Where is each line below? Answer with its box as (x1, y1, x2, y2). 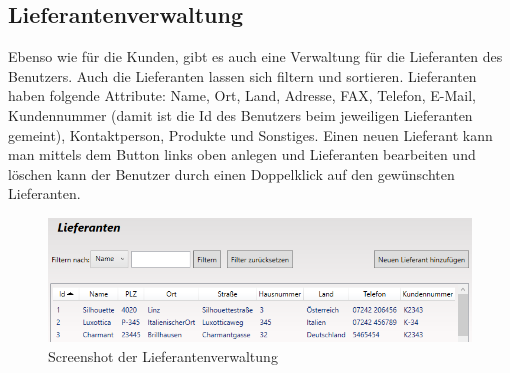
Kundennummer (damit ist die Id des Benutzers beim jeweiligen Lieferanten (8, 104, 473, 125)
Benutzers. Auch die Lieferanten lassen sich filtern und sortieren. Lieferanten (8, 65, 477, 86)
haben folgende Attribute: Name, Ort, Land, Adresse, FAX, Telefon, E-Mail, (8, 85, 476, 106)
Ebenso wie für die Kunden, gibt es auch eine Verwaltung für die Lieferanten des (8, 46, 503, 67)
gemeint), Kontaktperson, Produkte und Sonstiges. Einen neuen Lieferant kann (8, 124, 493, 145)
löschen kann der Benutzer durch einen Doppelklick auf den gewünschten (8, 163, 455, 184)
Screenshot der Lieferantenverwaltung (48, 345, 278, 366)
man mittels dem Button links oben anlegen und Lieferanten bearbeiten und (8, 144, 476, 165)
